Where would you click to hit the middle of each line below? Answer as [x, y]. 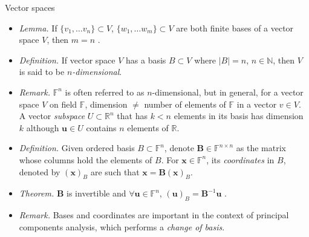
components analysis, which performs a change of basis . [122, 226]
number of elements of [185, 104]
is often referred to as [105, 92]
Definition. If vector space [67, 60]
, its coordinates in [240, 159]
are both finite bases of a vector [235, 28]
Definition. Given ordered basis [77, 148]
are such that [115, 171]
